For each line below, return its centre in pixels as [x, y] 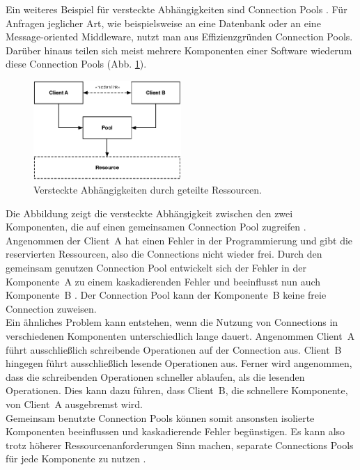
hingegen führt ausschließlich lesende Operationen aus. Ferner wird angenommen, [179, 363]
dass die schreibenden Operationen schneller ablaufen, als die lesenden [155, 376]
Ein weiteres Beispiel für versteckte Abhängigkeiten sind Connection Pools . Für [177, 9]
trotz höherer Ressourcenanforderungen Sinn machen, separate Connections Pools [180, 445]
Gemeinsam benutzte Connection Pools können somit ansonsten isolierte [160, 417]
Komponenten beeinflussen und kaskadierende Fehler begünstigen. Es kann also [175, 431]
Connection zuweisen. [51, 308]
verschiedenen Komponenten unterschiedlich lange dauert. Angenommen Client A [180, 336]
